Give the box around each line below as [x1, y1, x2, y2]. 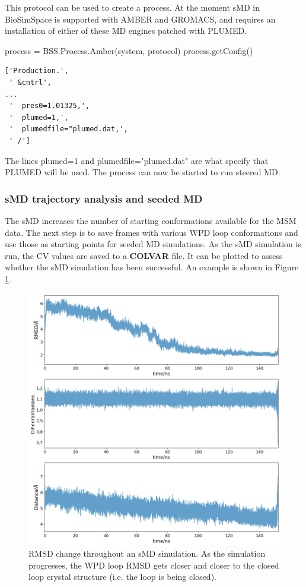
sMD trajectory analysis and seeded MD [5, 191, 203, 206]
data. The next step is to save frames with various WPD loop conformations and [5, 226, 298, 238]
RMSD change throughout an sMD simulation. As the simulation [28, 547, 266, 560]
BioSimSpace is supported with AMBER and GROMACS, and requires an [5, 12, 276, 25]
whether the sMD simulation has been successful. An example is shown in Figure [5, 261, 299, 273]
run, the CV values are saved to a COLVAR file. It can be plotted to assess [5, 249, 283, 261]
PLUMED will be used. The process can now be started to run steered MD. [5, 166, 280, 178]
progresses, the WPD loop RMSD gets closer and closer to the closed [28, 558, 279, 571]
